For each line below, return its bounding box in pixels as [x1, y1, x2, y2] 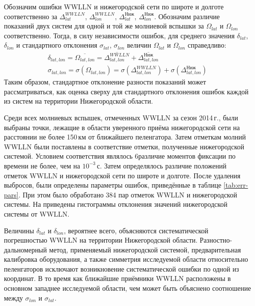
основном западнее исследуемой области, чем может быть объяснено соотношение [4, 283, 251, 293]
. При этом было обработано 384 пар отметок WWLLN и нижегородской [18, 189, 237, 199]
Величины [4, 225, 34, 235]
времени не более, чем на [4, 160, 80, 170]
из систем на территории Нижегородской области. [4, 96, 153, 106]
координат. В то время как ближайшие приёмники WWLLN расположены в [4, 273, 231, 283]
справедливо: [187, 40, 227, 50]
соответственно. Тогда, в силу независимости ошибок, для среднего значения [4, 30, 235, 40]
